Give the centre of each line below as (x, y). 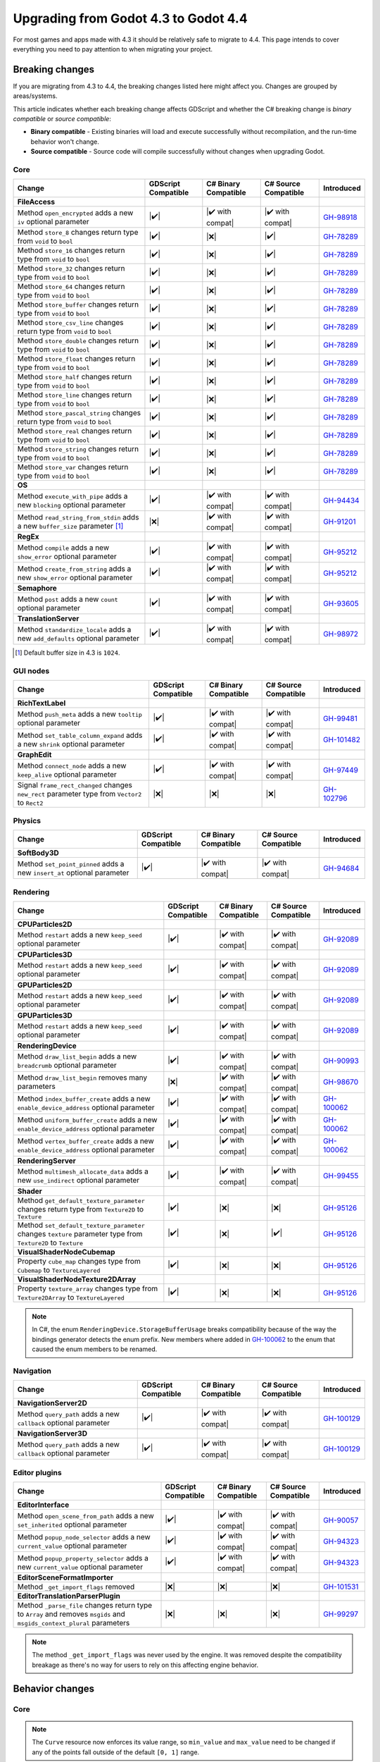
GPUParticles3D (45, 1015)
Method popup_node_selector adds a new (84, 1536)
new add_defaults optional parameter (78, 638)
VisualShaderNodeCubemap (66, 1252)
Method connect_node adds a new (72, 765)
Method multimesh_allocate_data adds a (83, 1171)
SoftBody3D (38, 853)
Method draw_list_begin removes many (82, 1078)
